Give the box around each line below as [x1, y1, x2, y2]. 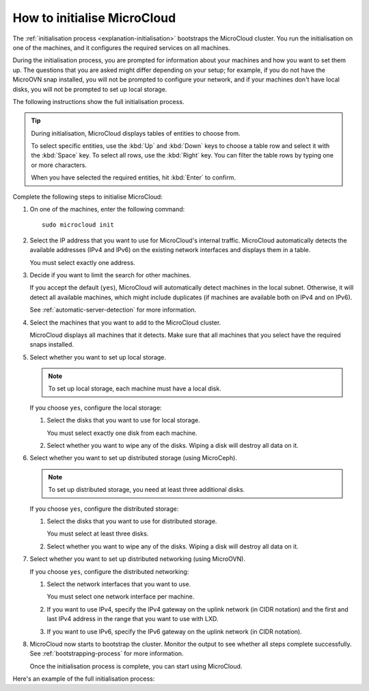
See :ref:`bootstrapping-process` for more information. [29, 649, 184, 657]
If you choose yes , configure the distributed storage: [29, 504, 179, 513]
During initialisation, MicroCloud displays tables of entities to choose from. [31, 129, 241, 137]
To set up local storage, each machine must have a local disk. [48, 384, 221, 393]
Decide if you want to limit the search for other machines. [29, 271, 191, 279]
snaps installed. [29, 340, 74, 349]
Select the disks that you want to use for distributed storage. [46, 517, 217, 525]
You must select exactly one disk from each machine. [46, 429, 197, 437]
